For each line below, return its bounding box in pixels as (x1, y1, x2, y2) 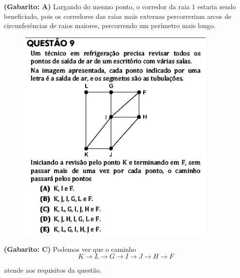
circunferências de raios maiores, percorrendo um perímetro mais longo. (4, 20, 216, 31)
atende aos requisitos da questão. (4, 265, 102, 275)
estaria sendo (197, 1, 236, 11)
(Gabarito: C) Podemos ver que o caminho (4, 244, 136, 254)
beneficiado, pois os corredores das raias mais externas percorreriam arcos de (4, 11, 231, 21)
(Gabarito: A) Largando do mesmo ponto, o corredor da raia (4, 1, 190, 11)
